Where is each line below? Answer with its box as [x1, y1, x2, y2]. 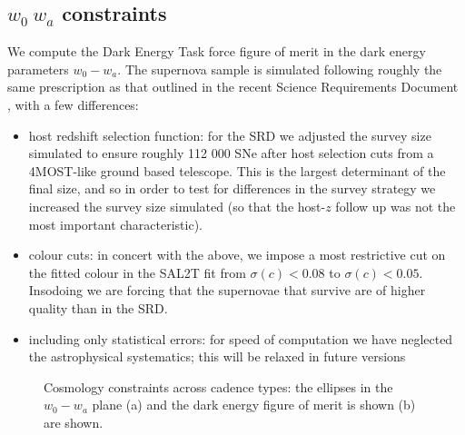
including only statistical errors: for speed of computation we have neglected [28, 329, 453, 348]
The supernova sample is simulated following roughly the [124, 59, 442, 78]
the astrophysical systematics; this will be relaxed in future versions [28, 347, 406, 366]
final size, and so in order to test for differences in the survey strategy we [28, 179, 436, 198]
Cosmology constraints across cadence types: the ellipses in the [44, 377, 393, 396]
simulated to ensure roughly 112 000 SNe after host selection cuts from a [28, 143, 434, 163]
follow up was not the [335, 196, 456, 215]
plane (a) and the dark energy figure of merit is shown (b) [92, 395, 416, 414]
